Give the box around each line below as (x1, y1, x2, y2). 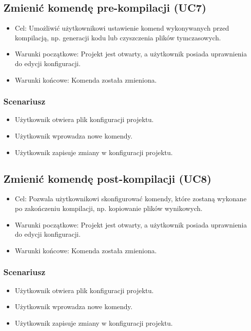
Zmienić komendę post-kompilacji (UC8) (3, 171, 212, 186)
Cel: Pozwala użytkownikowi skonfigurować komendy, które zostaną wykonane (15, 193, 247, 204)
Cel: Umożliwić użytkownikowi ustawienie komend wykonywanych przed (15, 23, 229, 33)
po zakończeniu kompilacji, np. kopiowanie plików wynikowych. (15, 203, 202, 213)
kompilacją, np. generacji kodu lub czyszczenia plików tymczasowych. (15, 32, 221, 42)
